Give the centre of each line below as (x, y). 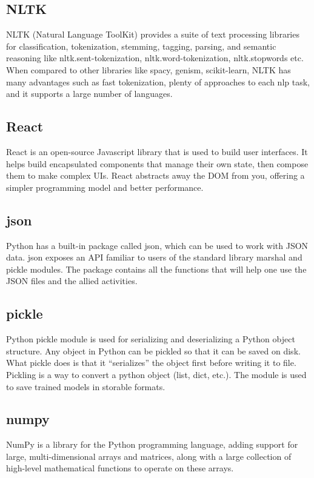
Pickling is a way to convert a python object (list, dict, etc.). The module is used (156, 374)
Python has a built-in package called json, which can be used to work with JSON (157, 245)
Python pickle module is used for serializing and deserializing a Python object (151, 339)
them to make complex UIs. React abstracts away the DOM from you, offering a (155, 175)
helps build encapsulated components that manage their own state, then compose (157, 163)
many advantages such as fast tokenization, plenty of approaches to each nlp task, (158, 81)
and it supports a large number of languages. (89, 94)
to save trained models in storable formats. (86, 386)
